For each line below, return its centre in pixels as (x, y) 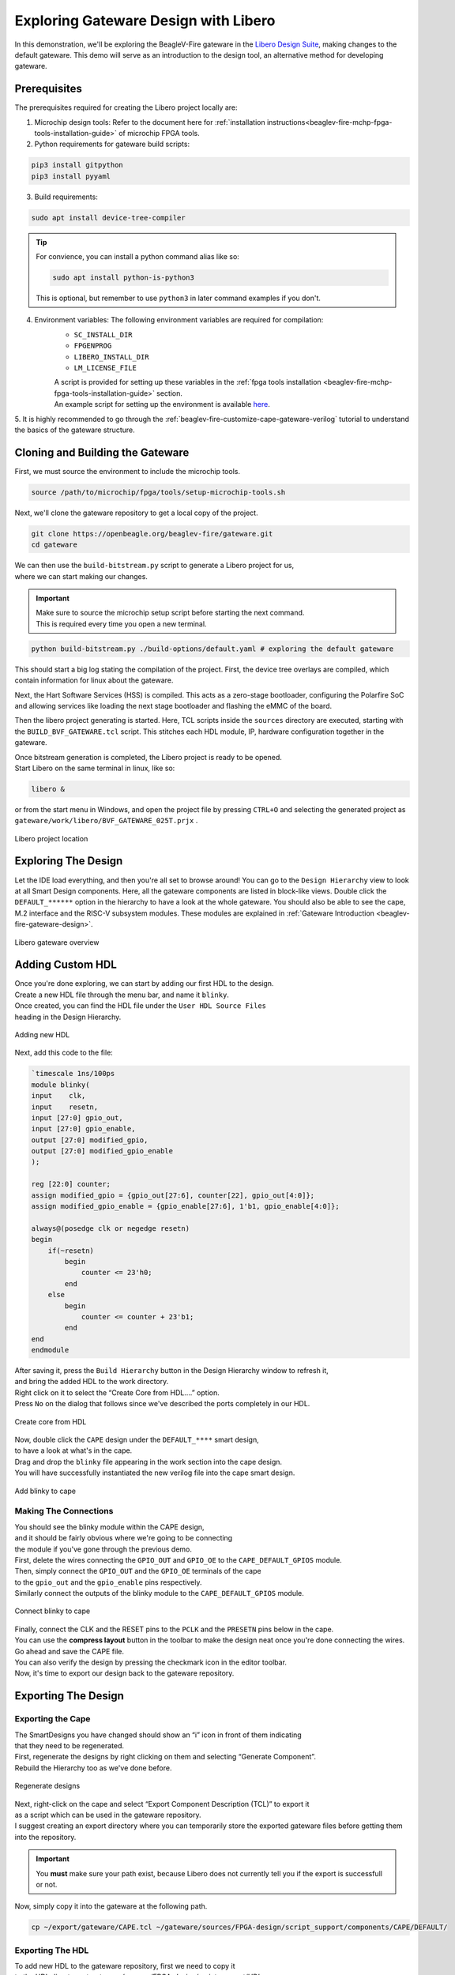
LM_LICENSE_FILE (105, 368)
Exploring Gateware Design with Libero (145, 21)
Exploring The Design (69, 861)
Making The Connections (64, 1511)
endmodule (50, 1350)
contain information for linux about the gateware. (94, 680)
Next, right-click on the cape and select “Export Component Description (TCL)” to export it (162, 1804)
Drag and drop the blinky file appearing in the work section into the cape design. (149, 1461)
